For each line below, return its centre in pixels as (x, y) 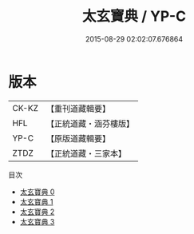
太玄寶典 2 (37, 212)
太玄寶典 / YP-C (134, 16)
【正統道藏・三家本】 (86, 153)
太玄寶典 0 (37, 192)
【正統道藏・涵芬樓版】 (90, 123)
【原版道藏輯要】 (78, 138)
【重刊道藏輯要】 (78, 109)
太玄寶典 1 (36, 201)
